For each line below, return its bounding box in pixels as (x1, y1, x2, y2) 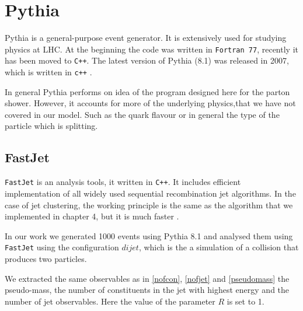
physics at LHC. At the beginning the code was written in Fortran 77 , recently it (5, 43, 298, 55)
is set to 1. (227, 295, 264, 307)
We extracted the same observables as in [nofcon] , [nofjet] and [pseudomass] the (5, 272, 290, 284)
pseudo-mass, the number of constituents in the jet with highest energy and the (5, 284, 290, 296)
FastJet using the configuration (5, 241, 119, 253)
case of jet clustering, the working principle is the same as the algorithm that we (5, 198, 293, 211)
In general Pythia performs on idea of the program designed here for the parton (5, 85, 290, 97)
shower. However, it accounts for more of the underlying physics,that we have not (5, 97, 296, 109)
